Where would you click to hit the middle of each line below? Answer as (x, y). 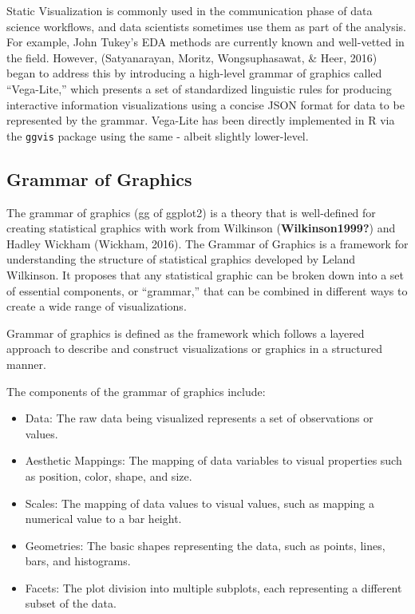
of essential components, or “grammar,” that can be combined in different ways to (207, 290)
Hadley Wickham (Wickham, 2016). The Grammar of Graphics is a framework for (207, 243)
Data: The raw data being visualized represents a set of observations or (199, 418)
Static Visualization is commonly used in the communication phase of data (190, 10)
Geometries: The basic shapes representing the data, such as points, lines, (205, 545)
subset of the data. (71, 603)
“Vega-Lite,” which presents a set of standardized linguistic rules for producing (199, 88)
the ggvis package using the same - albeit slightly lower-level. (158, 135)
